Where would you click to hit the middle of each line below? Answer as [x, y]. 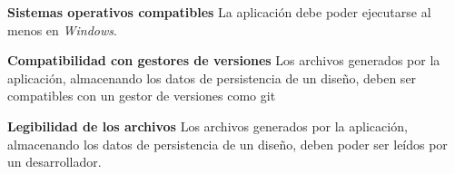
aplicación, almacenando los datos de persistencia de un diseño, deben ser [212, 77]
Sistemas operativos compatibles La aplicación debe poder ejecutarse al [219, 12]
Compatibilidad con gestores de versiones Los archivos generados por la [224, 60]
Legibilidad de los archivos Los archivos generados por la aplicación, [208, 126]
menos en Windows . [62, 29]
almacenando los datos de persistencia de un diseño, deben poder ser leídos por [227, 144]
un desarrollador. [54, 162]
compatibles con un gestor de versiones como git [142, 96]
